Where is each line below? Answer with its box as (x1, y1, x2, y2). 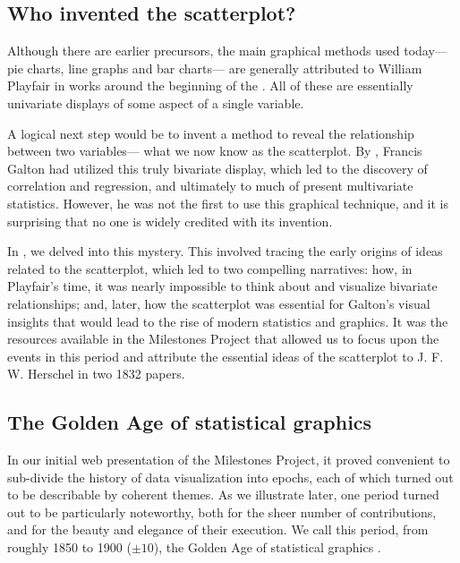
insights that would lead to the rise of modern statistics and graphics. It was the (7, 311, 448, 330)
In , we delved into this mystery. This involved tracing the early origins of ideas (7, 242, 443, 260)
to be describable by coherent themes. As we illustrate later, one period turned (7, 485, 439, 504)
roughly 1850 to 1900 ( (7, 538, 132, 557)
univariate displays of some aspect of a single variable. (7, 93, 304, 112)
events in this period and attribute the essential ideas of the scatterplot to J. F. (7, 346, 444, 365)
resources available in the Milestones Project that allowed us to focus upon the (7, 329, 439, 348)
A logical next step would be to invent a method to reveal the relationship (7, 124, 414, 142)
